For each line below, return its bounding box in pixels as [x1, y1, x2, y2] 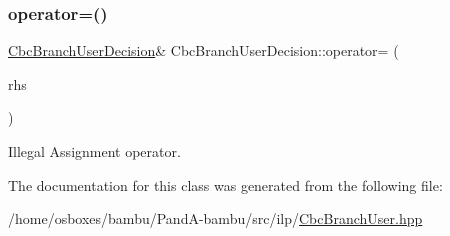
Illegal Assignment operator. [8, 141, 181, 161]
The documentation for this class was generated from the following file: [8, 174, 443, 195]
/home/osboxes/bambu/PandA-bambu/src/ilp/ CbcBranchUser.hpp [8, 208, 423, 229]
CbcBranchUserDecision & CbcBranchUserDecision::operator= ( [8, 40, 399, 61]
